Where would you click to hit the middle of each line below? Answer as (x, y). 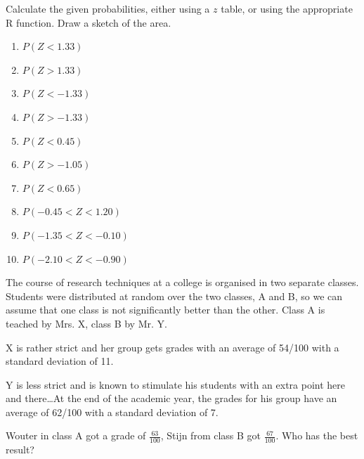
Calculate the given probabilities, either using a (108, 8)
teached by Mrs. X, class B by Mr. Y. (86, 323)
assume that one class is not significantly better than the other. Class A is (165, 310)
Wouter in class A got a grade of (76, 435)
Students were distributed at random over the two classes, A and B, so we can (174, 296)
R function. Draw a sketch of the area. (89, 22)
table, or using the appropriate (287, 8)
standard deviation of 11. (60, 361)
